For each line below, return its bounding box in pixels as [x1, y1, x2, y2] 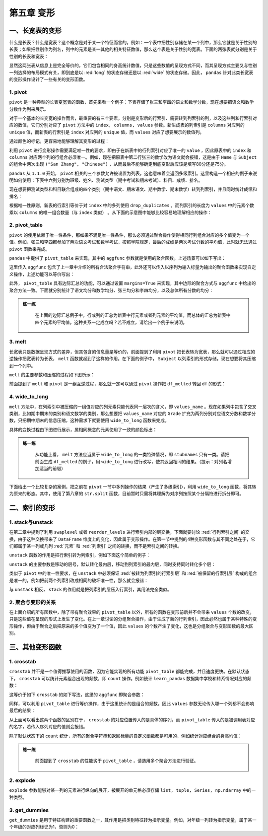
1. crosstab [9, 658, 37, 665]
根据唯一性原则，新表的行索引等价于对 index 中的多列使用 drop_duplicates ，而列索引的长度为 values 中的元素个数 [9, 203, 254, 209]
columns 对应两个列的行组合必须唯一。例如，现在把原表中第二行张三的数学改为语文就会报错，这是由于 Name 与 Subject [9, 154, 257, 160]
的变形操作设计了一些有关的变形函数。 [9, 76, 88, 82]
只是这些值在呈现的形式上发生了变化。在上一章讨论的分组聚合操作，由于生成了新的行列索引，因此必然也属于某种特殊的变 [9, 616, 257, 622]
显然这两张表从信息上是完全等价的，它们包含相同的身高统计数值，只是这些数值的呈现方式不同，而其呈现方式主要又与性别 [9, 63, 257, 69]
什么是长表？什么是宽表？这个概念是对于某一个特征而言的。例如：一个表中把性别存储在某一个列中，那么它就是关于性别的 [9, 40, 257, 46]
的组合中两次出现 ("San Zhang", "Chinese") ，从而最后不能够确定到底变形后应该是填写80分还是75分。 [9, 161, 228, 167]
